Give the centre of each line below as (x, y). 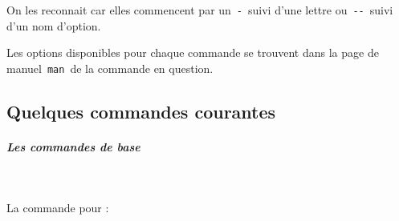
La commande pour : (58, 208)
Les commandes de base (73, 146)
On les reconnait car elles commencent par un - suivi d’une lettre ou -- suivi (200, 10)
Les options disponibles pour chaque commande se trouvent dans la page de (193, 52)
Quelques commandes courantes (141, 111)
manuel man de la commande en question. (110, 68)
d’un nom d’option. (54, 25)
